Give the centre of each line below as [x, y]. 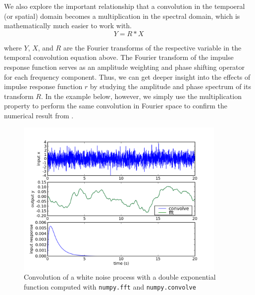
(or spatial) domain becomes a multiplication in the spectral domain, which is [122, 16]
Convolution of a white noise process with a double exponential [120, 277]
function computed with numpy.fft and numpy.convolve [110, 286]
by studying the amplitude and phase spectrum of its [170, 86]
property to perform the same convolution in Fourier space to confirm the [116, 106]
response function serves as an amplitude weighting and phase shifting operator [125, 67]
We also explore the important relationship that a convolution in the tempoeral [125, 6]
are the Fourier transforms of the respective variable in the [152, 47]
